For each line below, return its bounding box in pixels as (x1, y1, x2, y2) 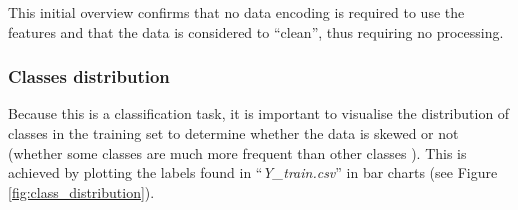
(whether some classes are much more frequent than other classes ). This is (8, 142, 467, 163)
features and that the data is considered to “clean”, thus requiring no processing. (8, 21, 504, 42)
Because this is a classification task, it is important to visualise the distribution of (8, 103, 510, 124)
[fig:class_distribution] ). (8, 181, 155, 202)
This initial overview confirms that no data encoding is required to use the (8, 2, 465, 22)
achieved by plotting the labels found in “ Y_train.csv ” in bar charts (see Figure (8, 162, 498, 183)
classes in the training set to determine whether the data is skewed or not (8, 123, 459, 143)
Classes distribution (8, 64, 170, 89)
